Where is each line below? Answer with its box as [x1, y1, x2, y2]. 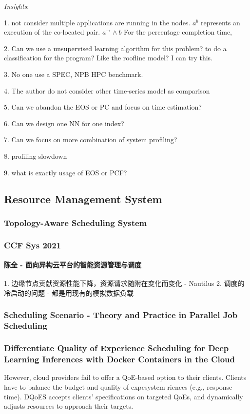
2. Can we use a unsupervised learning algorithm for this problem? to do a [4, 43, 227, 53]
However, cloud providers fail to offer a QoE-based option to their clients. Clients [4, 372, 247, 382]
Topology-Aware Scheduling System [4, 216, 147, 228]
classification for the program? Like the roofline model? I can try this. [4, 53, 213, 63]
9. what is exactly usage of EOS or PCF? [4, 167, 127, 177]
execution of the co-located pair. [4, 27, 100, 37]
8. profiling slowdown [4, 151, 67, 161]
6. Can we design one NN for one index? [4, 118, 124, 128]
